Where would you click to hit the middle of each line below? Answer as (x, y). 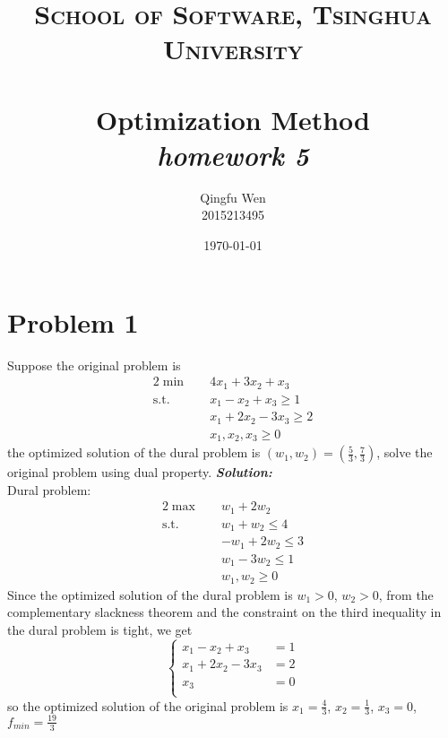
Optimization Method (233, 119)
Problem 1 (73, 321)
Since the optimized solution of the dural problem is (150, 594)
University (233, 49)
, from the (406, 594)
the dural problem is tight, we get (100, 629)
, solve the (405, 452)
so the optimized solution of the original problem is (148, 705)
